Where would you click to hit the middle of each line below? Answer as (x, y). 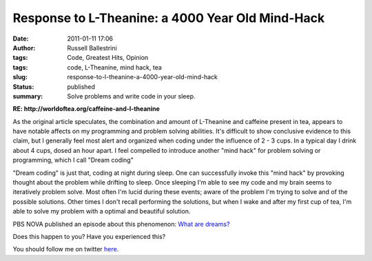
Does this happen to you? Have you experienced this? (89, 236)
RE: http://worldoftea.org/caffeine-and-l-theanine (86, 109)
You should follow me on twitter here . (66, 249)
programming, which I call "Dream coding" (73, 160)
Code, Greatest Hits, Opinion (108, 58)
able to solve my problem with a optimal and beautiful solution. (102, 211)
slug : (20, 77)
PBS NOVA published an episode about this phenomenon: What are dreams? (121, 224)
